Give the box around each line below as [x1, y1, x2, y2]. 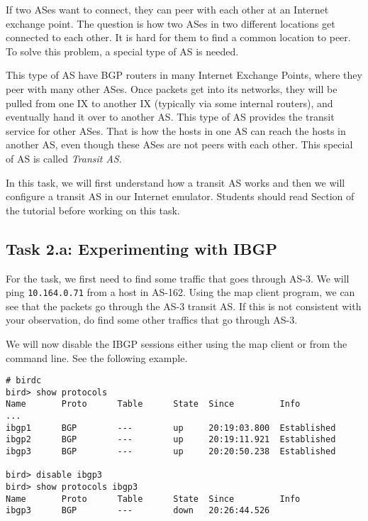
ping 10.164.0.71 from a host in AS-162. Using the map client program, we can [6, 285, 355, 300]
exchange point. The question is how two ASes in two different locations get [6, 16, 335, 31]
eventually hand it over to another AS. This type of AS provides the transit [6, 109, 335, 124]
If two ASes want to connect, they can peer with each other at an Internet [6, 2, 329, 16]
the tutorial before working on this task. [6, 202, 180, 217]
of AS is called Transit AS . [6, 150, 122, 165]
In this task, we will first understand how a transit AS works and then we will [6, 175, 345, 190]
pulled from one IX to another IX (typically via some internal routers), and [6, 95, 333, 110]
